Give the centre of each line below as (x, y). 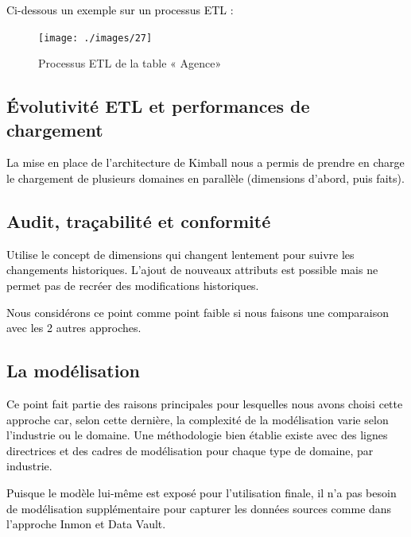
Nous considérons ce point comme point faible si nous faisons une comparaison (198, 312)
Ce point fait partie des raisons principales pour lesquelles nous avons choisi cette (205, 404)
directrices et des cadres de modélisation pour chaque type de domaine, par (190, 450)
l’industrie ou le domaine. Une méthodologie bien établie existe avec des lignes (197, 435)
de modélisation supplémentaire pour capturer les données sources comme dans (199, 508)
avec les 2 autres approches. (74, 328)
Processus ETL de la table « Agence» (130, 63)
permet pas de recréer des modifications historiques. (133, 286)
